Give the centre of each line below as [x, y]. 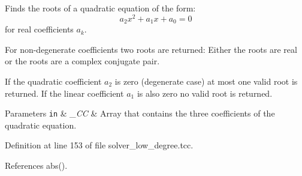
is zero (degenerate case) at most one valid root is [206, 81]
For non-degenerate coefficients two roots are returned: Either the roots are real [151, 49]
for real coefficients [39, 29]
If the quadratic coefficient [53, 81]
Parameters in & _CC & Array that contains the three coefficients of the [140, 113]
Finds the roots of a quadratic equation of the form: [100, 8]
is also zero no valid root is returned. [205, 93]
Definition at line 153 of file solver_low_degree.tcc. [99, 145]
